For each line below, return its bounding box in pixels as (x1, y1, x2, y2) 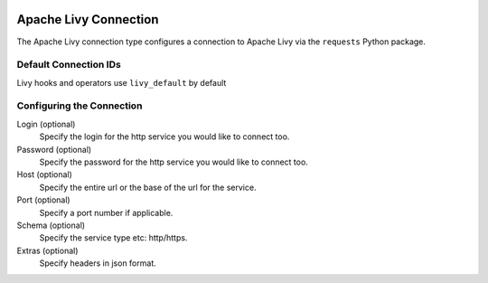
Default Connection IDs (16, 59, 121, 71)
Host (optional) (16, 169, 72, 180)
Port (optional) (16, 194, 71, 205)
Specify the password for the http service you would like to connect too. (39, 156, 309, 167)
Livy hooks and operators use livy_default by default (16, 77, 227, 88)
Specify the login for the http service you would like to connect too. (39, 131, 290, 142)
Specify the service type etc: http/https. (39, 232, 188, 243)
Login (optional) (16, 118, 76, 129)
